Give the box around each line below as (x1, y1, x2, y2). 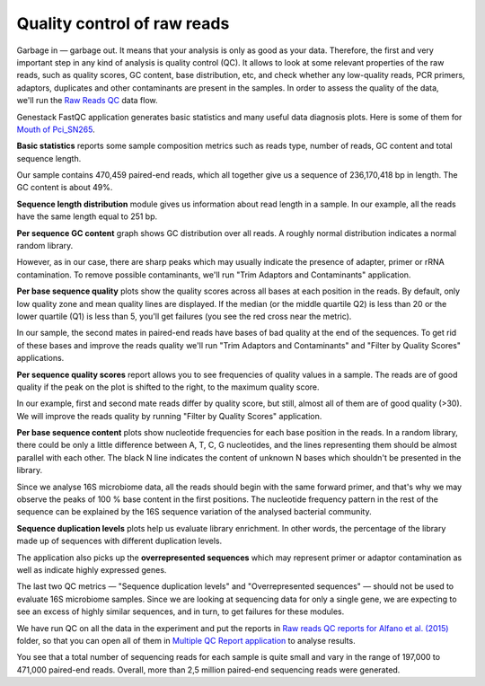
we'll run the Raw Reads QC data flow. (16, 95, 158, 106)
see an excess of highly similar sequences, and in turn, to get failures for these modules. (16, 606, 345, 617)
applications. (16, 353, 65, 364)
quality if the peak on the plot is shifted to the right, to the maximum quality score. (16, 382, 320, 392)
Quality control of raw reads (16, 13, 230, 33)
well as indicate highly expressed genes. (16, 565, 167, 575)
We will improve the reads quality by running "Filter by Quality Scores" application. (16, 410, 322, 421)
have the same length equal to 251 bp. (16, 211, 158, 222)
